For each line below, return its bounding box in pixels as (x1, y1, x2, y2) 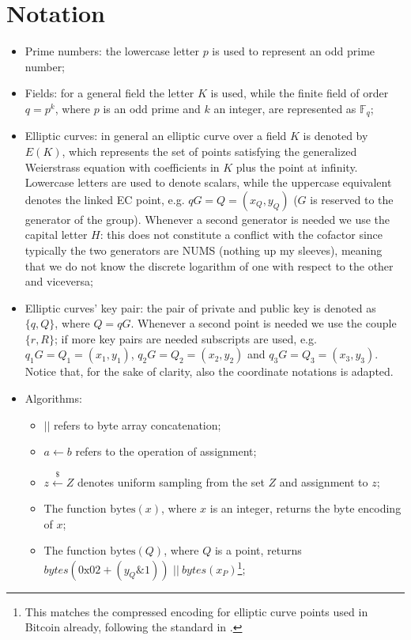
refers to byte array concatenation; (54, 416, 221, 433)
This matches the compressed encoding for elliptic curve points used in (25, 603, 368, 619)
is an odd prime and (103, 100, 201, 116)
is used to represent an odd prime (212, 43, 375, 59)
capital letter (25, 226, 88, 243)
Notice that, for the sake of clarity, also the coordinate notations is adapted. (25, 363, 394, 380)
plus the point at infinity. (236, 158, 358, 175)
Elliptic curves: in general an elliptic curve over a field (25, 127, 287, 144)
